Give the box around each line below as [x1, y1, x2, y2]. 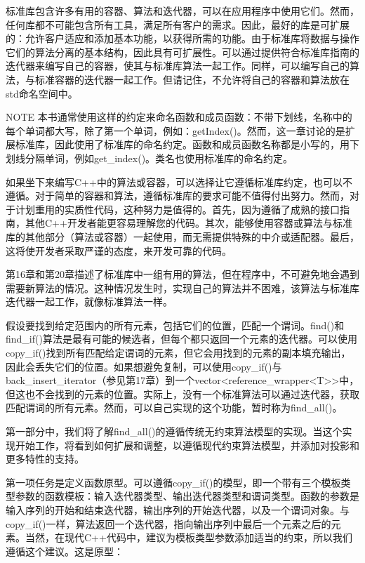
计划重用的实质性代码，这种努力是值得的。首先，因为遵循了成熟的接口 [15, 201, 340, 216]
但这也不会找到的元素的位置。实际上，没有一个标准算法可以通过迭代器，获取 [6, 386, 359, 401]
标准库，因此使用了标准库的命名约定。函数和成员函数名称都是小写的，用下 [15, 137, 359, 152]
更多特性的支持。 [6, 451, 84, 466]
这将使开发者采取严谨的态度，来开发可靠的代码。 [6, 243, 232, 258]
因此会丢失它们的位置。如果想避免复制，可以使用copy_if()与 [6, 359, 282, 373]
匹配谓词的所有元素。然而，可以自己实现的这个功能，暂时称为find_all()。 [6, 400, 343, 415]
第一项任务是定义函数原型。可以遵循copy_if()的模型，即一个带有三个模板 [6, 475, 341, 489]
